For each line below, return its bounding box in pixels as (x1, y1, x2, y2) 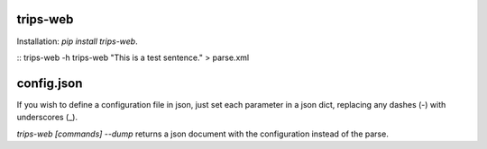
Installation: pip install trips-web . (16, 36, 139, 47)
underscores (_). (16, 112, 78, 123)
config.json (16, 75, 83, 91)
